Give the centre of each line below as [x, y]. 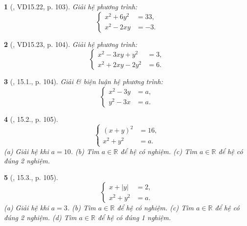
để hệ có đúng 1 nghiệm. [134, 217]
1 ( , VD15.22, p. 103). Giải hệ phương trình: [71, 6]
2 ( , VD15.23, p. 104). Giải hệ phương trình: [71, 44]
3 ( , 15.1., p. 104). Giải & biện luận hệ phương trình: [84, 81]
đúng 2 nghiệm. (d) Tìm [40, 217]
